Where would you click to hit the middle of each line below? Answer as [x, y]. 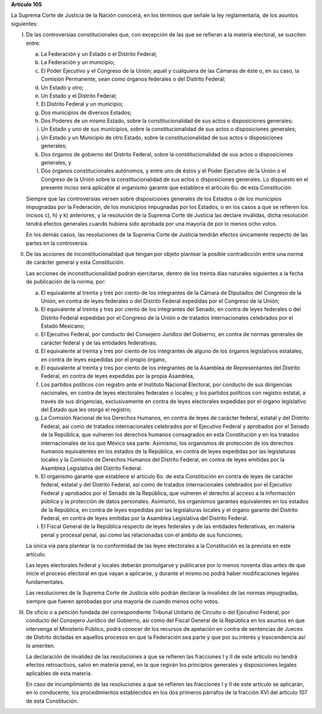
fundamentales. [45, 581]
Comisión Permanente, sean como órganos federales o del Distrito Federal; [133, 79]
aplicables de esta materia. [59, 673]
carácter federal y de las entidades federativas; [99, 343]
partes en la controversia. [57, 243]
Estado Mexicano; [63, 326]
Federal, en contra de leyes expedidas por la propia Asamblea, [118, 376]
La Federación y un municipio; [78, 62]
